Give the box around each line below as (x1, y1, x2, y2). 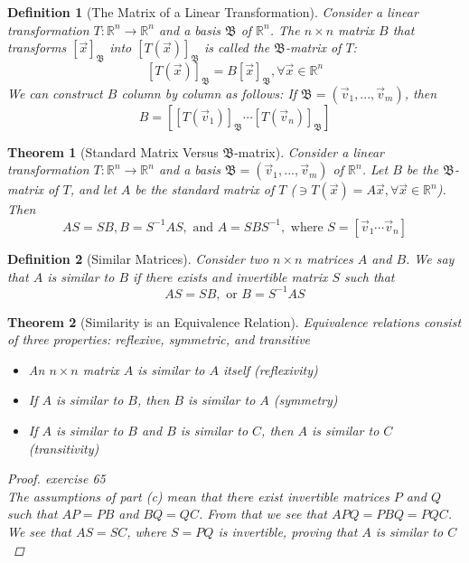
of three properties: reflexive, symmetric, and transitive (7, 330, 311, 349)
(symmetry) (273, 390, 338, 409)
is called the (203, 38, 270, 57)
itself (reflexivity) (223, 360, 318, 379)
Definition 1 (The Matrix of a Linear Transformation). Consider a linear (7, 3, 418, 21)
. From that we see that (198, 504, 327, 523)
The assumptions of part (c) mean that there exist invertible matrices (7, 486, 389, 505)
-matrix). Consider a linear (234, 142, 384, 161)
